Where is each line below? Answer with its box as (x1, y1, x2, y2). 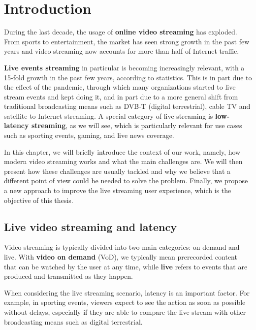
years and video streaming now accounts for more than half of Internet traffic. (4, 46, 239, 56)
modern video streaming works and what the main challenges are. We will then (4, 156, 243, 166)
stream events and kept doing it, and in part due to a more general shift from (4, 91, 238, 101)
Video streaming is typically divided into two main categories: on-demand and (4, 242, 240, 252)
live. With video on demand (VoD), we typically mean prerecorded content (4, 252, 237, 262)
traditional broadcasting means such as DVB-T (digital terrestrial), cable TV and (4, 101, 251, 111)
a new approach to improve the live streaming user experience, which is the (4, 185, 231, 196)
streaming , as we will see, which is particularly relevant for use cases (31, 120, 242, 131)
